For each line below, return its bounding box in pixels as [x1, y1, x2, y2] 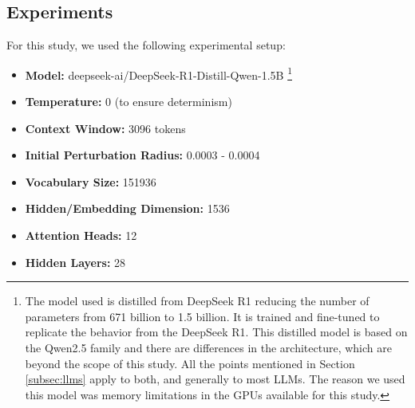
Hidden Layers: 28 [25, 253, 126, 270]
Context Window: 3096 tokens [25, 120, 186, 136]
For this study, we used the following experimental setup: [6, 37, 286, 53]
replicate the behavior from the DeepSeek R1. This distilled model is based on [25, 324, 408, 340]
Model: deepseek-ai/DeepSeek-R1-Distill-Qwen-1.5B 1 [25, 64, 293, 83]
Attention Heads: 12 [25, 227, 137, 244]
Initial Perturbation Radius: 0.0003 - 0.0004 [25, 147, 260, 163]
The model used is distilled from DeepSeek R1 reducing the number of [25, 292, 370, 309]
